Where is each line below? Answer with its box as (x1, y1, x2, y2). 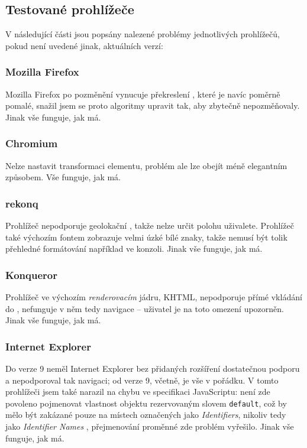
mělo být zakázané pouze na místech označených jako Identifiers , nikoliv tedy (5, 408, 286, 421)
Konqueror (5, 267, 57, 282)
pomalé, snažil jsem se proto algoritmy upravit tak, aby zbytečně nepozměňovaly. (5, 99, 300, 112)
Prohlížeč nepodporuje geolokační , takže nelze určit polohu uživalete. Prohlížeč (5, 219, 294, 232)
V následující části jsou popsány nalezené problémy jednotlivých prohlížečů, (5, 28, 280, 40)
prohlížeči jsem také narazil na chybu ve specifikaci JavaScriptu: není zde (5, 385, 270, 398)
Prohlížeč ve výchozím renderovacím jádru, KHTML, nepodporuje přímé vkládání (5, 291, 302, 303)
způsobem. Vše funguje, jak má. (5, 171, 121, 183)
